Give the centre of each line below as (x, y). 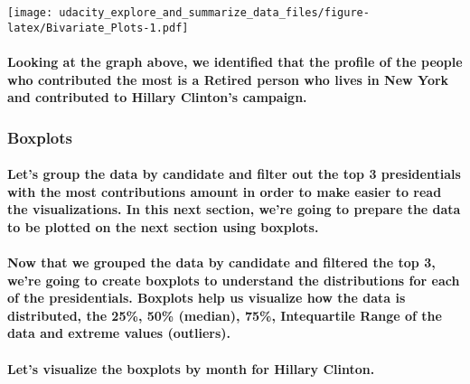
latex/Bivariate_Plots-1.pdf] (98, 28)
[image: (30, 13)
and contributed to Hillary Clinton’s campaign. (157, 97)
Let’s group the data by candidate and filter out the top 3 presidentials (234, 174)
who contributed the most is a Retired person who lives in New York (228, 79)
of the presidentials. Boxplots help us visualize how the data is (207, 298)
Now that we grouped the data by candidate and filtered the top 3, (221, 262)
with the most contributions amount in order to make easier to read (225, 191)
